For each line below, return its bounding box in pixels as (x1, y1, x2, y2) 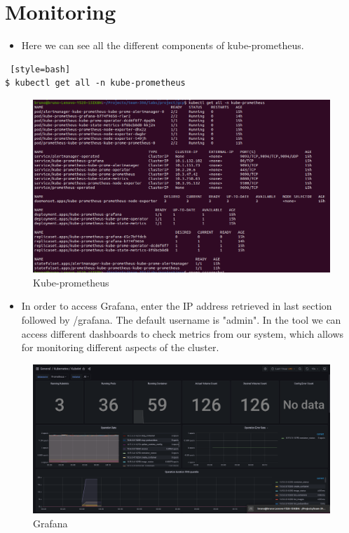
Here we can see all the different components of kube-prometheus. (21, 38, 304, 53)
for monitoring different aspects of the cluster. (21, 340, 219, 355)
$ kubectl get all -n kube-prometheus (5, 78, 186, 88)
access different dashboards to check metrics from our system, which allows (21, 326, 344, 341)
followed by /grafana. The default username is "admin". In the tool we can (21, 312, 341, 327)
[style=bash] (10, 64, 71, 74)
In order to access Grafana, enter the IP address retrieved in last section (21, 298, 332, 313)
